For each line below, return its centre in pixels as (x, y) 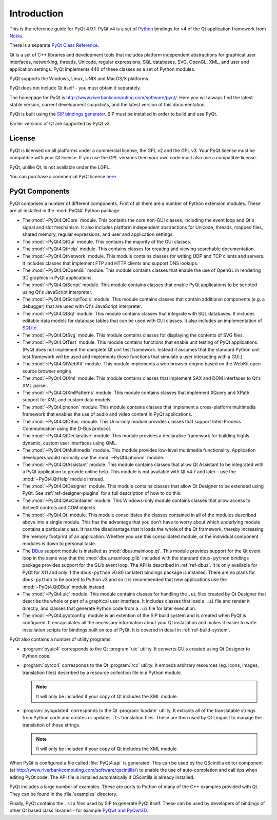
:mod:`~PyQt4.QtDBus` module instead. (64, 587)
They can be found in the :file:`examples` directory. (63, 794)
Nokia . (16, 35)
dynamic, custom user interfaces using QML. (70, 443)
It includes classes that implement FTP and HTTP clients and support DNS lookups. (110, 263)
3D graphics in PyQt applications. (58, 277)
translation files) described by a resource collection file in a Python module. (102, 673)
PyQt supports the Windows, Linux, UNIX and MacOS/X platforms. (80, 78)
